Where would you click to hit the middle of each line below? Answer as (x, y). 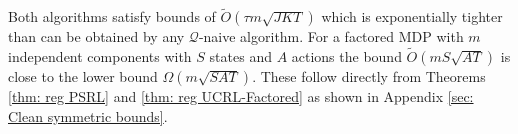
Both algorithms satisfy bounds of (112, 16)
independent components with (100, 56)
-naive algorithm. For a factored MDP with (331, 36)
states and (240, 56)
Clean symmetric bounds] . (88, 115)
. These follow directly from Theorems (369, 76)
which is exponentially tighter (412, 16)
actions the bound (346, 56)
